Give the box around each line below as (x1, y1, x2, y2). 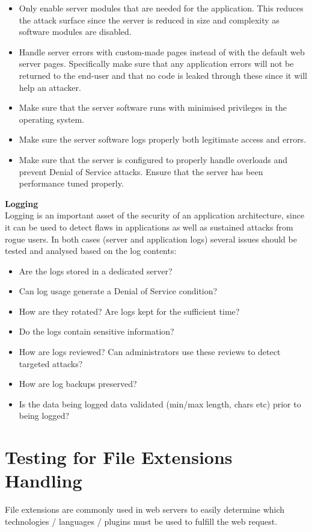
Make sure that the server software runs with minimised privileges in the (19, 101, 287, 114)
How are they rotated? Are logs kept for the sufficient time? (19, 305, 240, 317)
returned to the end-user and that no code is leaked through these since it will (19, 69, 307, 81)
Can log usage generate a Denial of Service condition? (19, 285, 218, 297)
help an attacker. (19, 81, 81, 93)
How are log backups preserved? (19, 377, 137, 390)
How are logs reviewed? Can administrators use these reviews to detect (19, 345, 281, 358)
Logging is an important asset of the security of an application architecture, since (5, 209, 305, 221)
